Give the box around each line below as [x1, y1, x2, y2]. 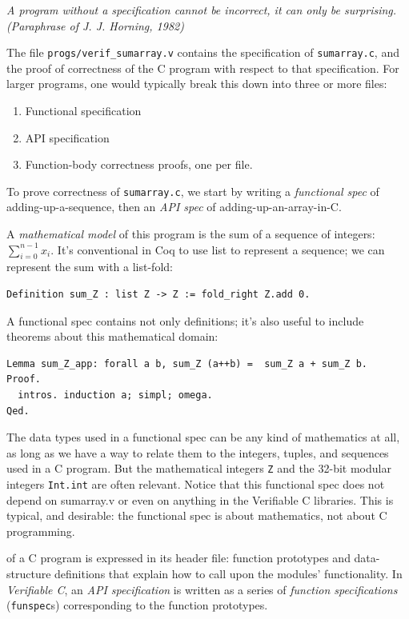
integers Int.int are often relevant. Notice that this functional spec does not [6, 476, 385, 493]
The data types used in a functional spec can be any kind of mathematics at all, [6, 429, 400, 445]
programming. [6, 522, 75, 539]
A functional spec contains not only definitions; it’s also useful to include [6, 312, 364, 329]
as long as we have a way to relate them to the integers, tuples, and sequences [6, 444, 389, 461]
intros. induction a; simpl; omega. [18, 389, 213, 401]
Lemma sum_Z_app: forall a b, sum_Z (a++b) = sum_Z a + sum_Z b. [6, 357, 368, 369]
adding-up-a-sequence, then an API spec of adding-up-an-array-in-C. [6, 198, 342, 215]
